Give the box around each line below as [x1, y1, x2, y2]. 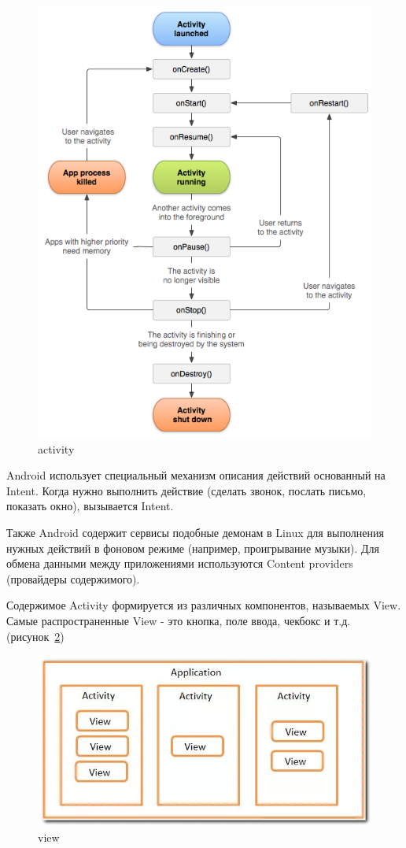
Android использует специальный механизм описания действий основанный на [6, 467, 386, 483]
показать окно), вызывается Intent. [6, 498, 174, 514]
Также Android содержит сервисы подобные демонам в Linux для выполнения [6, 524, 384, 540]
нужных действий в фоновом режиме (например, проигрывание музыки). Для [6, 539, 379, 556]
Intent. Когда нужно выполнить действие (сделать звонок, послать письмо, [6, 482, 367, 498]
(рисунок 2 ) [6, 628, 65, 644]
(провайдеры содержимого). [6, 570, 140, 587]
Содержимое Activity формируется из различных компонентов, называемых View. [6, 597, 401, 613]
